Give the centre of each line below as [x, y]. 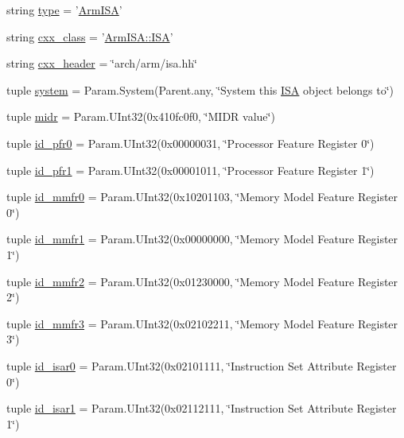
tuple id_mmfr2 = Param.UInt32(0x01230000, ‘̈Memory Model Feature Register [202, 281]
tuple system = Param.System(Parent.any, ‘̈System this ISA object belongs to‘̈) [200, 89]
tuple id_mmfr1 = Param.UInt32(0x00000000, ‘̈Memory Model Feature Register [202, 239]
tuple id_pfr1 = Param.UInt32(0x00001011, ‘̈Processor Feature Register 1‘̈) [190, 170]
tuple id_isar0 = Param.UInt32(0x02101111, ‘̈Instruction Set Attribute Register [202, 365]
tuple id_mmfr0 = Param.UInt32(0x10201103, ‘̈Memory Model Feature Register [202, 197]
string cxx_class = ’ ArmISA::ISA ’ [90, 36]
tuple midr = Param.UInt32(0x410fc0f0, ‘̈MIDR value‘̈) [141, 116]
